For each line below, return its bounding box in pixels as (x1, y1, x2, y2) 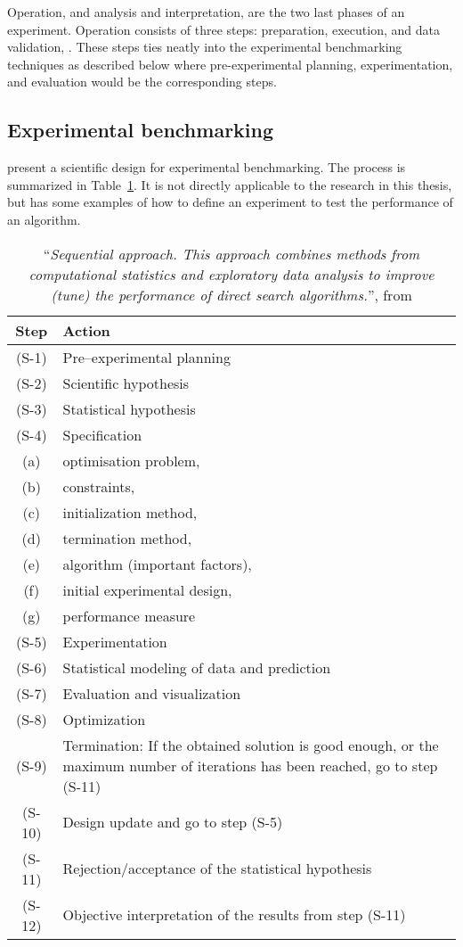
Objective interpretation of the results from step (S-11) (62, 904, 406, 926)
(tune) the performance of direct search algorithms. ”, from (51, 284, 412, 305)
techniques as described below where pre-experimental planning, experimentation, (7, 54, 453, 73)
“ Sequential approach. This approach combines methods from (43, 243, 420, 264)
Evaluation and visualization (62, 682, 241, 704)
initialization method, (62, 501, 198, 523)
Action (62, 319, 110, 341)
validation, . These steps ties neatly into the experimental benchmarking (7, 37, 402, 56)
